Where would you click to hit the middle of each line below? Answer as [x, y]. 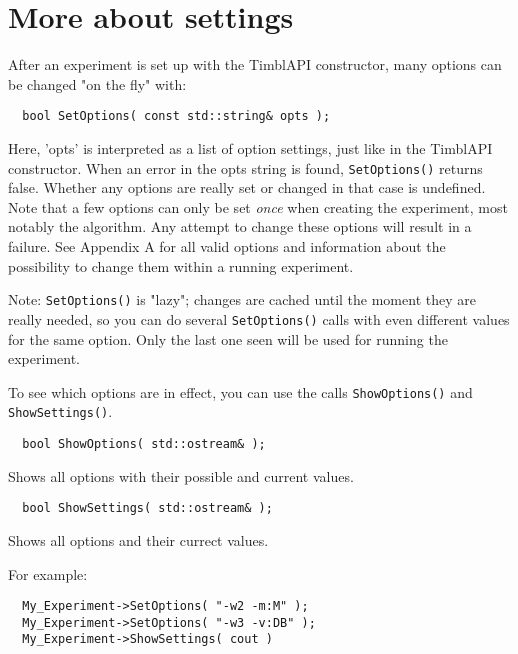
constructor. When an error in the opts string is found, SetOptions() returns [245, 167]
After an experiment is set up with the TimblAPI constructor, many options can [255, 64]
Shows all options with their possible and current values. [181, 475]
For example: [48, 573]
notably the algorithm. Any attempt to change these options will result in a [240, 226]
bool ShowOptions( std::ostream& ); [144, 444]
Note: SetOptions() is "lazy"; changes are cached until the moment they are [242, 299]
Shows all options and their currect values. [138, 539]
